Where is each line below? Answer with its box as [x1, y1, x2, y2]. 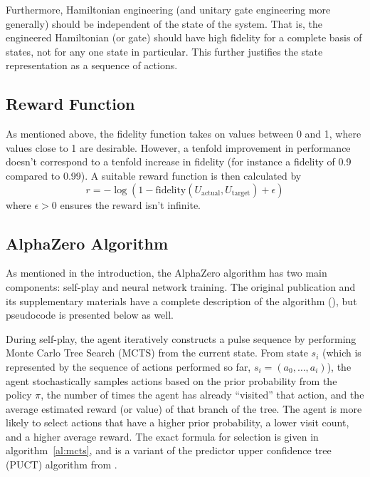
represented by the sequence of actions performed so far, [6, 359, 251, 374]
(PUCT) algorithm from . [6, 457, 117, 472]
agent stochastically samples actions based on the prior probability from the [6, 373, 337, 388]
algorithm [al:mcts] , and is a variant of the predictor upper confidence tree [6, 443, 332, 458]
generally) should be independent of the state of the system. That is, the [6, 16, 322, 31]
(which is [322, 345, 361, 360]
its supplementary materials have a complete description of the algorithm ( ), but [6, 293, 357, 308]
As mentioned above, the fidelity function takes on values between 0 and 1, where [6, 126, 361, 141]
